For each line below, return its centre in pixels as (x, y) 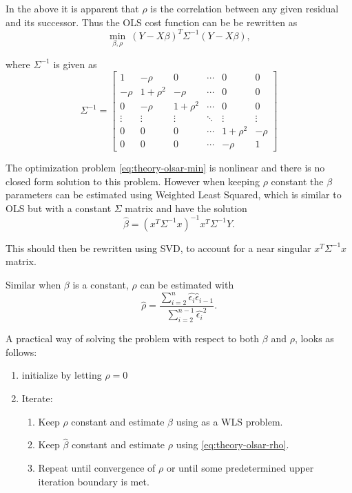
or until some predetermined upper (240, 468)
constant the (297, 181)
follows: (21, 352)
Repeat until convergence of (97, 468)
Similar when (33, 284)
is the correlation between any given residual (245, 8)
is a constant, (101, 284)
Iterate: (37, 398)
